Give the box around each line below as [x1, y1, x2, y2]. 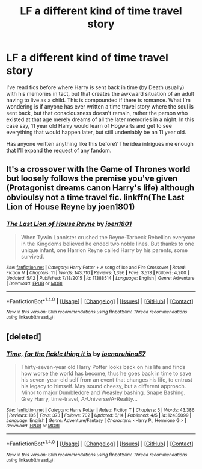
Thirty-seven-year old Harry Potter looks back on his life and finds [20, 364, 186, 371]
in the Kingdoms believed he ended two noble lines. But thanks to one [20, 240, 194, 247]
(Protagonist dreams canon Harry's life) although [6, 183, 195, 194]
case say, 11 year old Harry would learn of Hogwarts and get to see [6, 122, 173, 129]
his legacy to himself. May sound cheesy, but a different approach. [20, 383, 186, 390]
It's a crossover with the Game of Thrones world [6, 164, 191, 174]
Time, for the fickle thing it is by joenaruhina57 [6, 350, 146, 358]
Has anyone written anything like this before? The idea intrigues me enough [6, 140, 194, 147]
